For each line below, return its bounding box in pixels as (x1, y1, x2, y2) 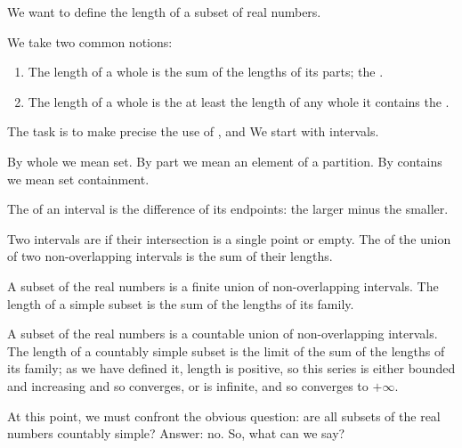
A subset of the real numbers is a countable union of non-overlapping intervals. (7, 324, 438, 343)
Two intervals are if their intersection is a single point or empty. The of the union (7, 229, 451, 248)
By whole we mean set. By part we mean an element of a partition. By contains (7, 151, 442, 170)
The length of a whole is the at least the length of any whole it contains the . (28, 92, 450, 110)
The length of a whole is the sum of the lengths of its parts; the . (28, 62, 384, 81)
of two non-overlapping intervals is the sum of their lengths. (7, 247, 333, 265)
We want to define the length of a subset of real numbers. (7, 3, 321, 20)
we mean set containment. (7, 169, 150, 188)
